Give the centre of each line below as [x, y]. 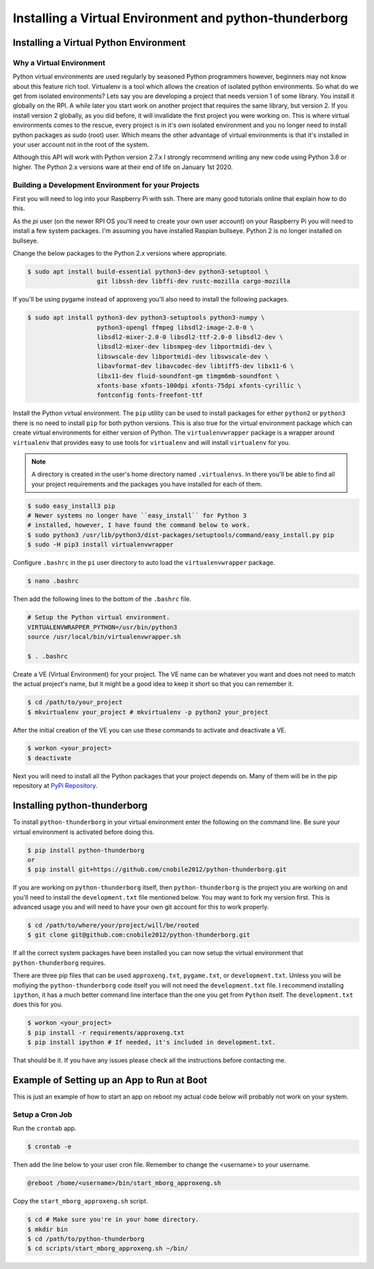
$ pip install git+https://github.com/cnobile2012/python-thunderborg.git [157, 869]
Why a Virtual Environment [59, 62]
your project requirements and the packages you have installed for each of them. [147, 484]
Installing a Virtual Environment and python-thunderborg [180, 18]
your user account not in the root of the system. [81, 145]
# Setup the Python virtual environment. [99, 618]
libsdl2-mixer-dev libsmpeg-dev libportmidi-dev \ [185, 347]
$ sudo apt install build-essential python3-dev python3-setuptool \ [148, 271]
